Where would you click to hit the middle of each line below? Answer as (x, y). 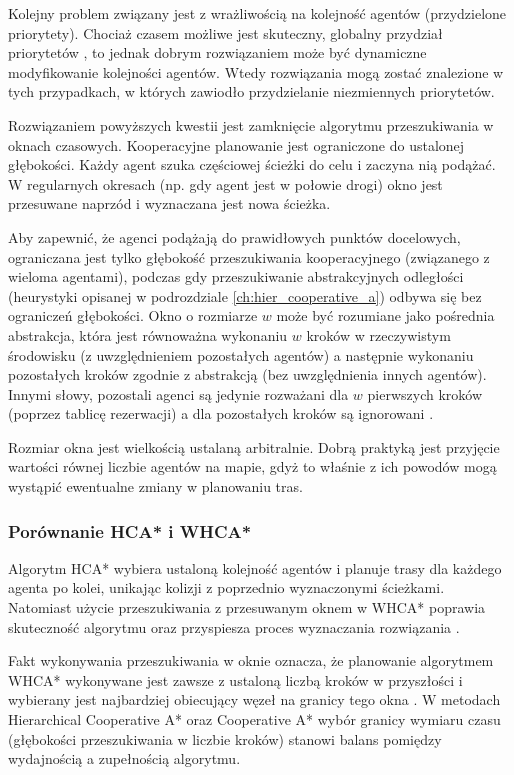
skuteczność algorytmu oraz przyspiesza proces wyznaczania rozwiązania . (234, 626)
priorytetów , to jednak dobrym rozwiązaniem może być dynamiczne (217, 52)
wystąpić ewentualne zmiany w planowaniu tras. (155, 486)
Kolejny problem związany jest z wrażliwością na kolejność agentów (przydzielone (257, 13)
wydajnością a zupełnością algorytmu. (124, 758)
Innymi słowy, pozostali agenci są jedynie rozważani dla (178, 393)
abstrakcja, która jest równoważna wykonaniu (148, 334)
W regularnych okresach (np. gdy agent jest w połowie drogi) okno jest (225, 183)
